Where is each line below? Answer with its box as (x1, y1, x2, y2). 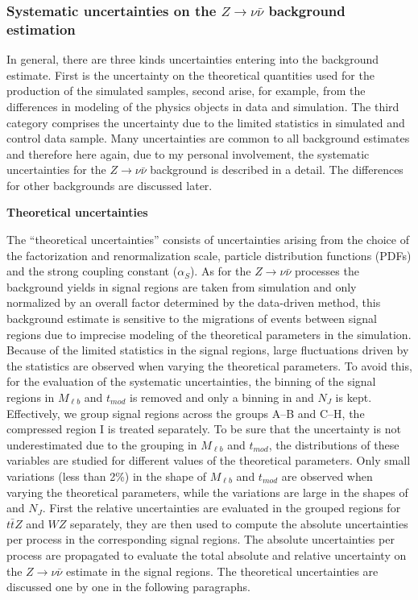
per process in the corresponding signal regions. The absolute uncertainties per (6, 531, 395, 548)
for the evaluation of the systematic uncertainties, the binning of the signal (6, 373, 376, 390)
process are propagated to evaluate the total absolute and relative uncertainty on (6, 546, 407, 563)
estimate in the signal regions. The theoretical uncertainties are (65, 562, 379, 579)
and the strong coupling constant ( (6, 263, 178, 279)
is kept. (335, 389, 372, 406)
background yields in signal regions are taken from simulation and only (6, 278, 357, 295)
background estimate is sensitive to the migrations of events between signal (6, 310, 377, 327)
